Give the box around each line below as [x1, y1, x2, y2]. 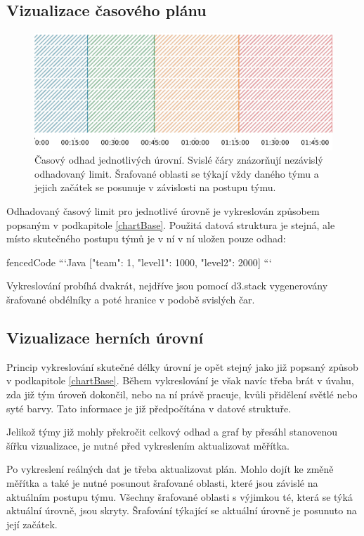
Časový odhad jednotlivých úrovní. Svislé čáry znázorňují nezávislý [34, 152, 323, 167]
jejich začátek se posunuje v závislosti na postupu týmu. [34, 180, 276, 195]
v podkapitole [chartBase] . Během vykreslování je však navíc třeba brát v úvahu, [6, 373, 354, 388]
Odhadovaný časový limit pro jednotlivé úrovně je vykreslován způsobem [6, 204, 320, 218]
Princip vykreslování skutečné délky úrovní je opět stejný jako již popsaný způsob [6, 359, 358, 374]
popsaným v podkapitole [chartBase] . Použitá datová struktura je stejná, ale [6, 217, 335, 232]
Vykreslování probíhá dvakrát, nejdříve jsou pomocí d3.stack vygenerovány [6, 278, 328, 293]
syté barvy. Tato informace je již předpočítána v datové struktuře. [6, 400, 292, 415]
